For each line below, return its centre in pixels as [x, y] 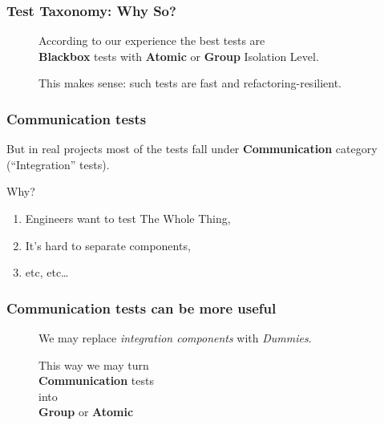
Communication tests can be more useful [141, 308]
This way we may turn [94, 364]
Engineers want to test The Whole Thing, [128, 218]
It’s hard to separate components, [108, 245]
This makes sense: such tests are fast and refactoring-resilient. [190, 83]
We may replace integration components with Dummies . [175, 338]
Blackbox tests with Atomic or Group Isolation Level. [179, 56]
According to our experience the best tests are [152, 40]
